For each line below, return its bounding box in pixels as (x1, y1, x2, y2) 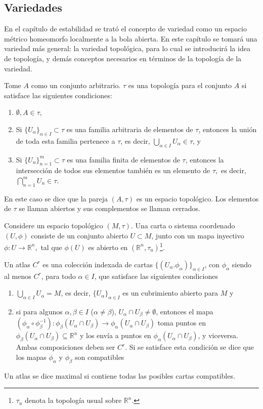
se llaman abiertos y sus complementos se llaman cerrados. (19, 203, 200, 214)
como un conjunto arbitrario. (31, 80, 121, 91)
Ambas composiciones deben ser (16, 342, 115, 352)
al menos (4, 270, 31, 281)
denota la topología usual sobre (24, 395, 122, 405)
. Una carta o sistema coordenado (130, 220, 235, 230)
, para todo (41, 270, 76, 281)
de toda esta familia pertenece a (16, 135, 115, 146)
